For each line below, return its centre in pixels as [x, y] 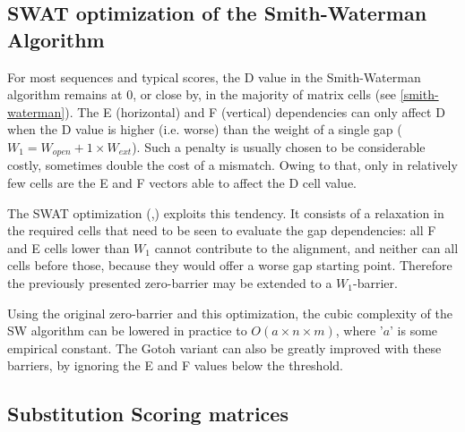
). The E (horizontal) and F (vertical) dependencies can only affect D [255, 111]
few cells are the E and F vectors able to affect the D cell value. [182, 183]
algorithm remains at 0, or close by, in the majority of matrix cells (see [202, 94]
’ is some [414, 330]
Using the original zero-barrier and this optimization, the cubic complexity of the [230, 313]
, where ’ [359, 330]
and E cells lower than [69, 247]
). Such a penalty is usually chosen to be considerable [279, 146]
